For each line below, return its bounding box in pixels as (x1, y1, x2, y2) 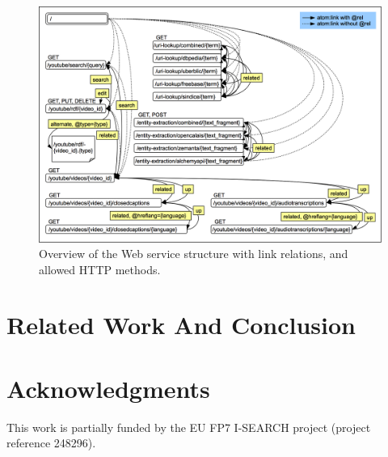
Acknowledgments (6, 371, 210, 404)
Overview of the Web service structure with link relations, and (39, 245, 348, 262)
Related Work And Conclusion (6, 308, 356, 341)
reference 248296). (6, 434, 96, 451)
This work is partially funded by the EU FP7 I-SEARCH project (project (6, 418, 371, 435)
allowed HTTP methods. (39, 260, 161, 277)
